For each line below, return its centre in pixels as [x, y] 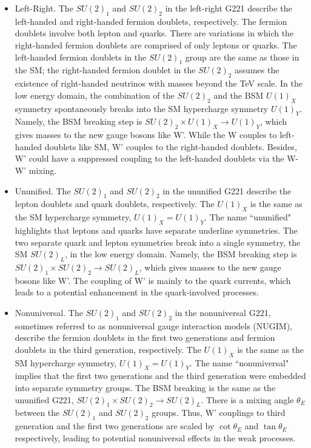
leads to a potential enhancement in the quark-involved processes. [137, 292]
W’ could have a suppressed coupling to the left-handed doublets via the [149, 158]
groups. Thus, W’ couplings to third [219, 413]
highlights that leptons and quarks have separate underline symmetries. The [156, 230]
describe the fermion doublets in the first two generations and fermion [145, 338]
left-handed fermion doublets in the [81, 57]
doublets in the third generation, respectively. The [108, 349]
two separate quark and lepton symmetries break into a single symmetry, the [158, 242]
